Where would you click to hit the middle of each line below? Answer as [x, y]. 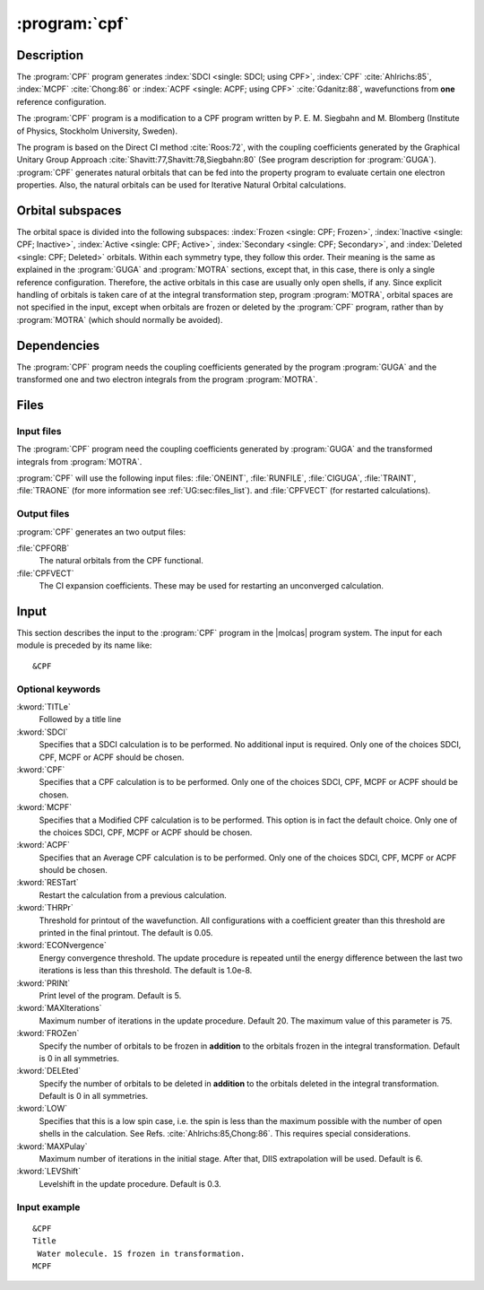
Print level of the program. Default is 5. [110, 995]
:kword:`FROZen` [48, 1033]
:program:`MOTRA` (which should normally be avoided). [120, 319]
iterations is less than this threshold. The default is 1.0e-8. [146, 971]
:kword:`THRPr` [45, 908]
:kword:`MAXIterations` [59, 1008]
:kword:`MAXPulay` [52, 1146]
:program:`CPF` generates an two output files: [101, 532]
